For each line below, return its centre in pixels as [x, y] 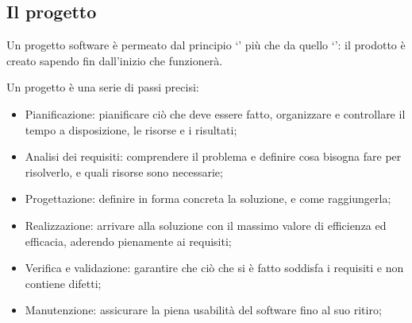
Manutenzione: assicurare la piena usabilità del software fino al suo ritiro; [203, 310]
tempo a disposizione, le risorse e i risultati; [131, 129]
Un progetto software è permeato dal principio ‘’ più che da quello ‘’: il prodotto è [206, 45]
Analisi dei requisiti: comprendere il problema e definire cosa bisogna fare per [213, 156]
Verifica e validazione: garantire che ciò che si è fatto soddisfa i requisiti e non [214, 268]
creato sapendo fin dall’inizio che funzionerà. [115, 60]
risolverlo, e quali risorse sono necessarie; [124, 171]
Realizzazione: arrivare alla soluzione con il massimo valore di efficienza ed [206, 225]
